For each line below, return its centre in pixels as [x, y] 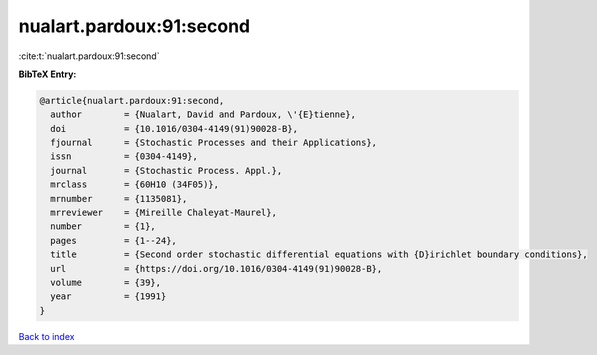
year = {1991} [108, 296]
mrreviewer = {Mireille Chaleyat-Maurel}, [163, 213]
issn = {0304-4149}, [124, 156]
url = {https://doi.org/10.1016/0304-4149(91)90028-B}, [216, 268]
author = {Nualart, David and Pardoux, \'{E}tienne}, [203, 114]
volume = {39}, [106, 282]
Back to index [46, 336]
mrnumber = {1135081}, [119, 198]
